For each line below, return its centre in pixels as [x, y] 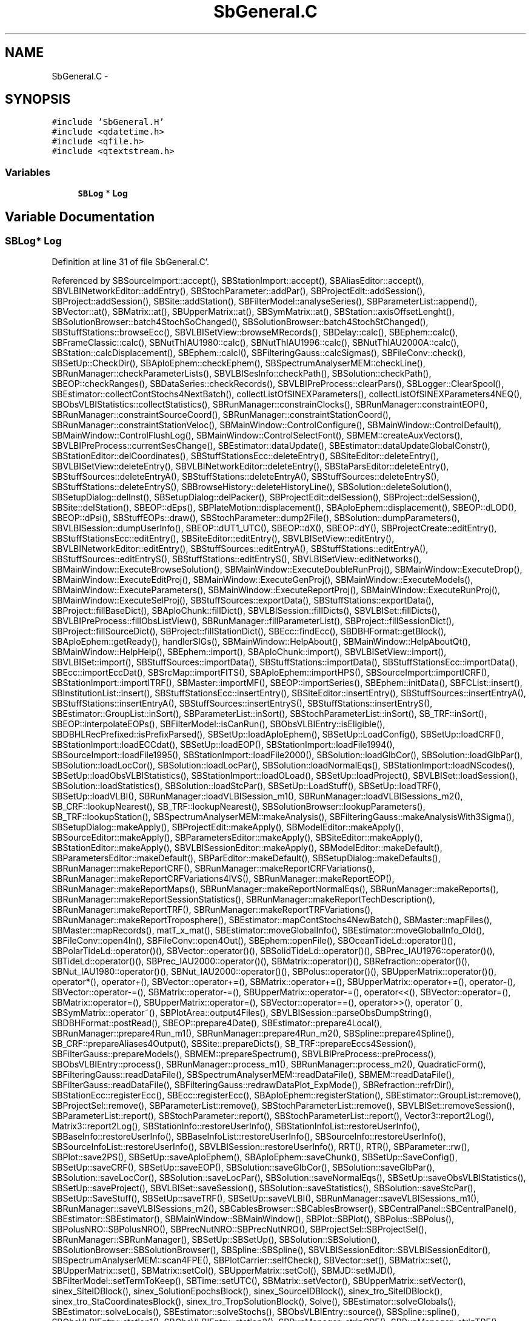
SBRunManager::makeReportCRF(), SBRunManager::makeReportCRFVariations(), [213, 869]
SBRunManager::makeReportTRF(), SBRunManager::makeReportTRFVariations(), [212, 910]
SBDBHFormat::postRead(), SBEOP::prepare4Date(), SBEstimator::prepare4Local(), [217, 1023]
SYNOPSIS [38, 99]
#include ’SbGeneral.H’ [108, 122]
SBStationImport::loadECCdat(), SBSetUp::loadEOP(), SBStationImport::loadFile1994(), [223, 745]
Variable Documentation [80, 217]
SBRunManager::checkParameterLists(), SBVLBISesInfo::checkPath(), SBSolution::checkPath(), [242, 374]
